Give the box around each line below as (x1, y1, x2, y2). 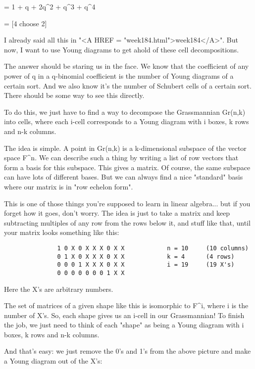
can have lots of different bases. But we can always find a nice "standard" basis (4, 172, 243, 182)
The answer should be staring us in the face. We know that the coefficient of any (4, 61, 249, 71)
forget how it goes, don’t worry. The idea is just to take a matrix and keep (4, 208, 230, 218)
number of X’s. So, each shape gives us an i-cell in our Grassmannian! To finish (4, 310, 245, 320)
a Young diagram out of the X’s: (4, 356, 102, 366)
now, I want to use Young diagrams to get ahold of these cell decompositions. (4, 44, 239, 54)
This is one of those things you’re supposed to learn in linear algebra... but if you (4, 198, 251, 208)
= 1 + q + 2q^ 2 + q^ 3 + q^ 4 (4, 1, 96, 11)
